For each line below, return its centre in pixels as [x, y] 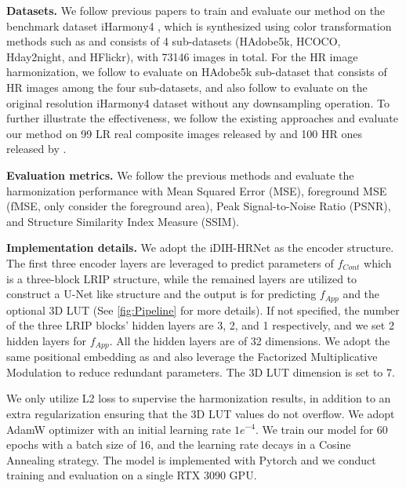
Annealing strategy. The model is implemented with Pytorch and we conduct [191, 459]
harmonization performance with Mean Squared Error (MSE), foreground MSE [197, 190]
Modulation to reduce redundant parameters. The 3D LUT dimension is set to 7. [201, 371]
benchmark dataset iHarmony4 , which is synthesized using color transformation [199, 25]
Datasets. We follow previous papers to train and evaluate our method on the [196, 10]
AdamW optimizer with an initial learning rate [119, 429]
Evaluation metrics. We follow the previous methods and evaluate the [180, 175]
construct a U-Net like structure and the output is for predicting [161, 294]
